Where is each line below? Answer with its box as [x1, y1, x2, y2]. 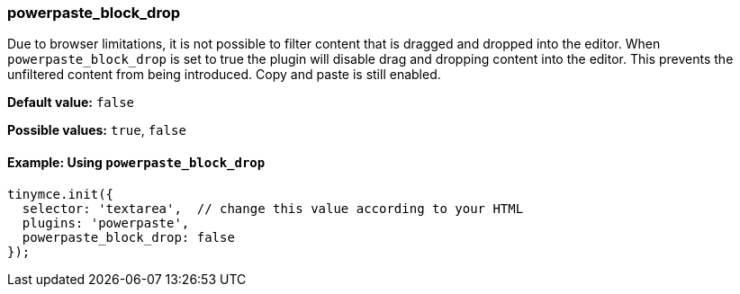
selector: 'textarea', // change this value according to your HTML [22, 200, 524, 216]
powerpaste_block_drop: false [22, 229, 235, 245]
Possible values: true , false [7, 122, 186, 138]
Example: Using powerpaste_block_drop [7, 154, 266, 170]
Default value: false [7, 94, 135, 111]
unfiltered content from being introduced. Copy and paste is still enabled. [7, 67, 441, 83]
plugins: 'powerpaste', [22, 215, 190, 230]
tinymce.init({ [7, 186, 114, 201]
